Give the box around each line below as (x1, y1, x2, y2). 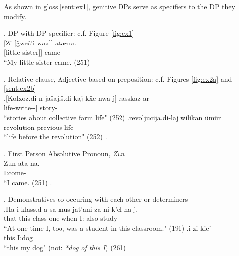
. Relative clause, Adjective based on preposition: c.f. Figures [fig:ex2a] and (4, 73, 232, 84)
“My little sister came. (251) (4, 56, 90, 67)
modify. (4, 11, 27, 21)
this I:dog (4, 232, 33, 243)
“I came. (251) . (4, 177, 52, 187)
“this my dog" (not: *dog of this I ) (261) (4, 242, 126, 253)
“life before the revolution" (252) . (4, 131, 107, 142)
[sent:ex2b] (4, 83, 36, 93)
